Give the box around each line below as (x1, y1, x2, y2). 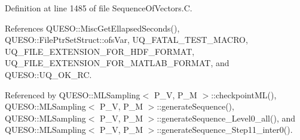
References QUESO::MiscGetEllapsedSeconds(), (5, 21, 180, 34)
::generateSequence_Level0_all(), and (157, 111, 296, 124)
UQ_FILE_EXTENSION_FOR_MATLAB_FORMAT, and (5, 57, 229, 69)
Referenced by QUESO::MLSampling (5, 88, 140, 101)
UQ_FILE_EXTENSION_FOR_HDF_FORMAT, (5, 45, 195, 57)
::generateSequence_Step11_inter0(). (157, 123, 293, 136)
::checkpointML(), (211, 88, 277, 101)
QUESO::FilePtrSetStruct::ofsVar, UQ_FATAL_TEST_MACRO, (5, 33, 248, 46)
